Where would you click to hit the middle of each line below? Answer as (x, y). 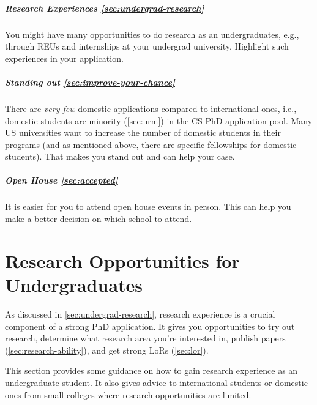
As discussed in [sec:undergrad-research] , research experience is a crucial (140, 314)
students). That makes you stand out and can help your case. (120, 156)
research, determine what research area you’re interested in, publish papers (145, 338)
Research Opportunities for (122, 260)
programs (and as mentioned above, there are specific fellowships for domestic (151, 144)
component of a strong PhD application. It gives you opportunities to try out (150, 326)
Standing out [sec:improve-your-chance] (90, 82)
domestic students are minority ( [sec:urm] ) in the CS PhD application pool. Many (159, 120)
